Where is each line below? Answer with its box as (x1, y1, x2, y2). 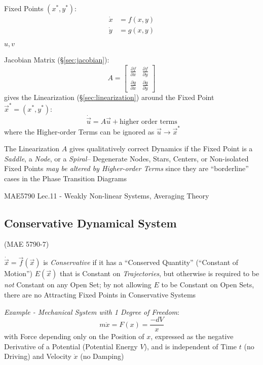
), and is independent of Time (144, 341, 237, 351)
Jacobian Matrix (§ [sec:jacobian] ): (4, 54, 109, 65)
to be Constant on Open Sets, (161, 279, 254, 290)
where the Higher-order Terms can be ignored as (4, 126, 155, 137)
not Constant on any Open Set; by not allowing (4, 279, 152, 290)
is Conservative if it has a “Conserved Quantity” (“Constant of (43, 257, 239, 268)
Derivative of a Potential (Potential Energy (4, 341, 138, 351)
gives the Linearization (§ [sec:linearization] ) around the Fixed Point (4, 92, 214, 103)
